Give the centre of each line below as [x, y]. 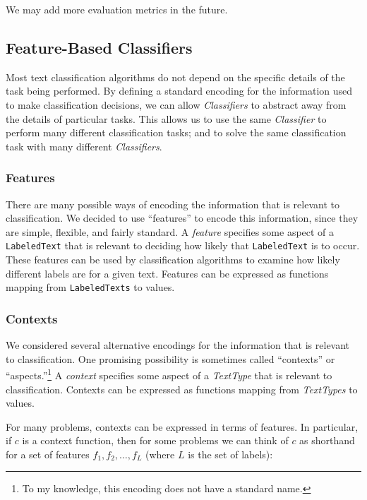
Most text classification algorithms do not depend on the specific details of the [175, 77]
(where [160, 454]
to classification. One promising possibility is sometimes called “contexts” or [170, 358]
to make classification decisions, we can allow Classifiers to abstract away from [176, 104]
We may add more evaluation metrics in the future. [117, 9]
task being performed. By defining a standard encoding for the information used [179, 91]
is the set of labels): [230, 454]
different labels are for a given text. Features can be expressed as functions [167, 273]
